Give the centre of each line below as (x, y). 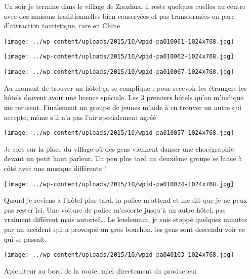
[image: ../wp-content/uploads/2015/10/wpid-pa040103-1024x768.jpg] (119, 255)
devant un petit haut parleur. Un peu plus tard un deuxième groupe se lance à (123, 158)
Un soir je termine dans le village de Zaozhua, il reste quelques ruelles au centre (125, 6)
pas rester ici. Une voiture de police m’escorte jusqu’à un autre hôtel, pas (115, 209)
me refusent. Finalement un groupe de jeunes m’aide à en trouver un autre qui (123, 107)
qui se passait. (25, 239)
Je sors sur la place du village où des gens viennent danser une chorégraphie (119, 148)
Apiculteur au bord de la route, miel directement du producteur (101, 270)
